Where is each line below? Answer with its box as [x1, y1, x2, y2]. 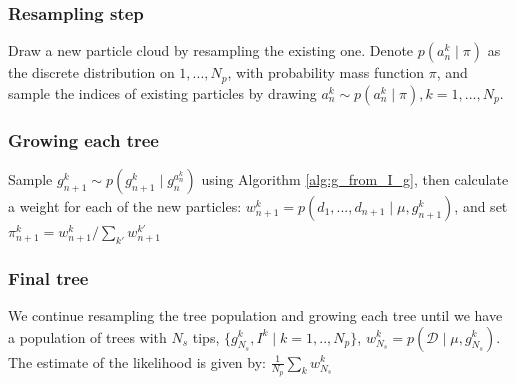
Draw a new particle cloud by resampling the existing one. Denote [8, 40, 414, 61]
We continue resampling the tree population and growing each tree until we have [8, 304, 503, 325]
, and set [454, 195, 508, 216]
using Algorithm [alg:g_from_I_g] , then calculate [201, 168, 509, 189]
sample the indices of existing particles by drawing [8, 82, 317, 103]
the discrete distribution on [8, 62, 175, 83]
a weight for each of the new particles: [8, 195, 242, 216]
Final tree [8, 265, 89, 290]
